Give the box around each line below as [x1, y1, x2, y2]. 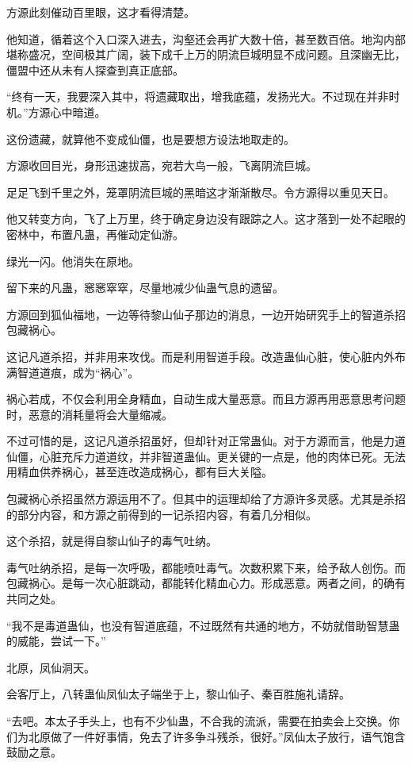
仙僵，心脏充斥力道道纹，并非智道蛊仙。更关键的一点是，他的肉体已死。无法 [6, 448, 406, 464]
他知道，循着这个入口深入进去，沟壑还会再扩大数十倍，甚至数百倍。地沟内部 [6, 30, 406, 47]
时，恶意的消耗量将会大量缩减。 [6, 406, 173, 422]
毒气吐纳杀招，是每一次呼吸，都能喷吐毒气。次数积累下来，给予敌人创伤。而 [6, 559, 406, 575]
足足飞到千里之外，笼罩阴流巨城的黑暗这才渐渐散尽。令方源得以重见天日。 [6, 183, 395, 200]
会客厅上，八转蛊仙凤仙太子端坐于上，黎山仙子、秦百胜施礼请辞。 [6, 686, 350, 702]
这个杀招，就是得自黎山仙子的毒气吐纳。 [6, 532, 217, 549]
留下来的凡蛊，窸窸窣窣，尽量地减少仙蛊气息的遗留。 [6, 279, 284, 296]
